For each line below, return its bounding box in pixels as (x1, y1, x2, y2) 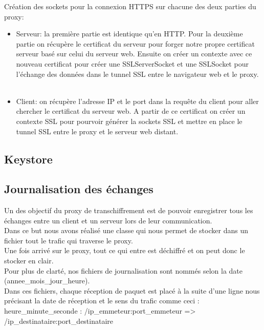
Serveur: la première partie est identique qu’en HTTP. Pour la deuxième (16, 28, 243, 39)
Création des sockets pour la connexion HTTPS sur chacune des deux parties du (4, 1, 256, 11)
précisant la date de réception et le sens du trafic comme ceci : (4, 295, 200, 306)
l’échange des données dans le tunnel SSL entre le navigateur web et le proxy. (16, 68, 259, 79)
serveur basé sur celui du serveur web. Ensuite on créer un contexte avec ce (16, 48, 252, 59)
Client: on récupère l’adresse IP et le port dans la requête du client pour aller (16, 95, 259, 106)
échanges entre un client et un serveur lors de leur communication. (4, 215, 212, 225)
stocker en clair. (4, 255, 54, 266)
